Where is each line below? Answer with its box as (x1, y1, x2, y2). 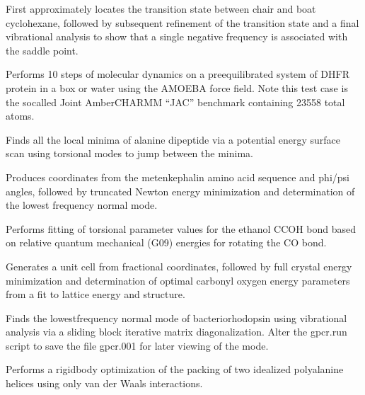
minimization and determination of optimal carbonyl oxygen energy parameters (6, 273, 350, 287)
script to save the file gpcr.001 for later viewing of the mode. (6, 338, 269, 353)
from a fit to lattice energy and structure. (6, 287, 185, 302)
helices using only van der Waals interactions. (6, 376, 203, 391)
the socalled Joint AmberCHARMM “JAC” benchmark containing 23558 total (6, 94, 345, 109)
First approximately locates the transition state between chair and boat (6, 1, 316, 16)
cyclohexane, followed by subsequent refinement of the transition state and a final (6, 15, 359, 30)
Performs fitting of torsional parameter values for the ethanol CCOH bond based (6, 221, 357, 236)
